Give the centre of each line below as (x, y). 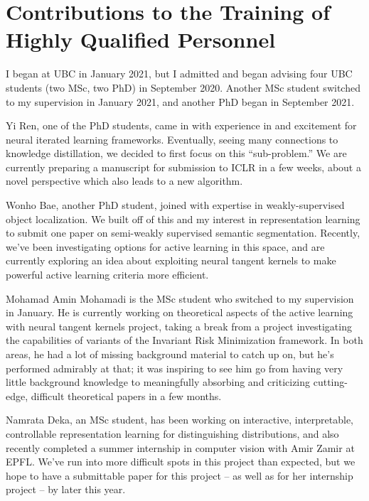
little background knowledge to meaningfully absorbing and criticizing (158, 382)
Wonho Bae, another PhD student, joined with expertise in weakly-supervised (175, 205)
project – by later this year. (66, 489)
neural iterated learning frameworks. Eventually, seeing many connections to (172, 139)
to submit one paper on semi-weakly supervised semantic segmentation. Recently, (183, 233)
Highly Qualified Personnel (141, 39)
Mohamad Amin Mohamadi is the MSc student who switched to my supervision (180, 298)
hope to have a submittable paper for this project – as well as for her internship (180, 475)
